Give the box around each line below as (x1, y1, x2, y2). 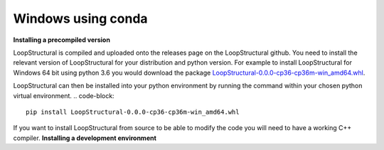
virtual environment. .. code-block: (13, 91, 114, 100)
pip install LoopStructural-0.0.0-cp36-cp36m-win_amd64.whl (26, 107, 240, 116)
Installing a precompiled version (13, 36, 110, 44)
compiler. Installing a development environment (13, 134, 156, 142)
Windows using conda (13, 11, 149, 26)
